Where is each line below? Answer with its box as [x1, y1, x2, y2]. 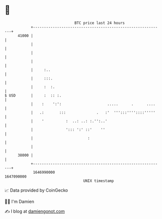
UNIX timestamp [83, 178, 114, 183]
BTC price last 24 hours [74, 20, 125, 25]
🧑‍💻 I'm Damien [4, 199, 35, 204]
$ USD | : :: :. [4, 93, 62, 98]
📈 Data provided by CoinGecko [4, 187, 68, 193]
